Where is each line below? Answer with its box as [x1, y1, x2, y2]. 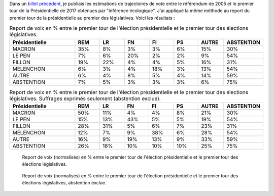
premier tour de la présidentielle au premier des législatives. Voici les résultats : [9, 15, 175, 21]
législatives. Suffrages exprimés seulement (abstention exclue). [9, 95, 161, 102]
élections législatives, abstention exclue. [22, 180, 107, 186]
